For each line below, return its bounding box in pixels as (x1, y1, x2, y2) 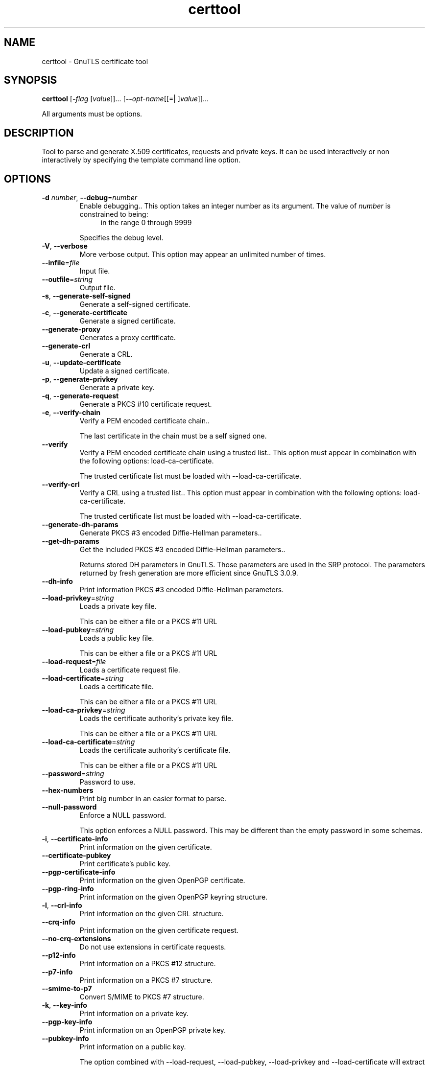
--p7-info (42, 968, 73, 976)
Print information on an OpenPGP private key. (79, 1026, 226, 1035)
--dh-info (42, 577, 73, 586)
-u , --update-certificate (42, 358, 121, 367)
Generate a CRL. (79, 350, 133, 359)
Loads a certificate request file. (79, 666, 180, 674)
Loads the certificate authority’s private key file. (79, 714, 234, 723)
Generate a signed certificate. (79, 317, 176, 325)
